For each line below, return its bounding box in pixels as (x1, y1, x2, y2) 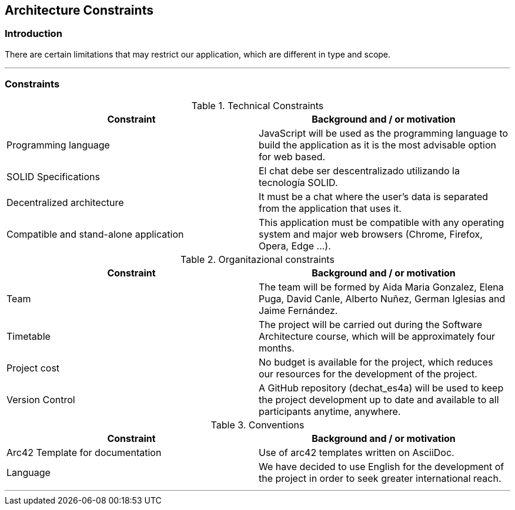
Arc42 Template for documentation (6, 446, 162, 458)
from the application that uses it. (259, 202, 402, 214)
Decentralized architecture (6, 196, 124, 208)
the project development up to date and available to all (259, 393, 499, 406)
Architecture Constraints (5, 3, 153, 18)
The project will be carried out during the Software (259, 318, 483, 330)
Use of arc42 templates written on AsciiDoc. (259, 446, 454, 458)
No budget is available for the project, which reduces (259, 356, 493, 368)
